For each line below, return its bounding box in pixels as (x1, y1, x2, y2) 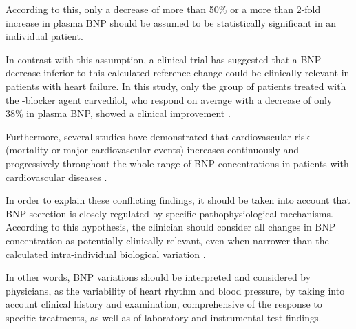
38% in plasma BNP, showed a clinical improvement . (6, 106, 231, 120)
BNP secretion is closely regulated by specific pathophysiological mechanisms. (6, 206, 333, 220)
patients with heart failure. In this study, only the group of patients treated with (6, 78, 346, 93)
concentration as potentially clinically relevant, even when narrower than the (6, 233, 329, 247)
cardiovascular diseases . (6, 169, 107, 184)
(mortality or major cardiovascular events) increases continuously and (6, 142, 300, 157)
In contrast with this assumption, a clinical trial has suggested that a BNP (6, 52, 322, 66)
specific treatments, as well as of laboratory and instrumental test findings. (6, 310, 322, 324)
